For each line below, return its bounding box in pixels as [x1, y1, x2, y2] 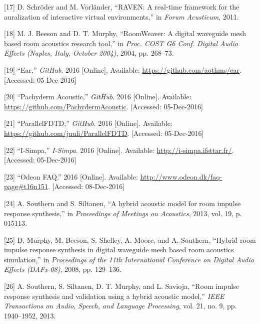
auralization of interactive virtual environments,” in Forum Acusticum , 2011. [4, 11, 239, 22]
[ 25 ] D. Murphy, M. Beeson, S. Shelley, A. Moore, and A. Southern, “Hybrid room [4, 234, 256, 245]
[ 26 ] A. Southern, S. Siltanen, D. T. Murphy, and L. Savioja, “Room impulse [4, 281, 239, 291]
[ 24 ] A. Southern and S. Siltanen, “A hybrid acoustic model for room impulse [4, 198, 241, 208]
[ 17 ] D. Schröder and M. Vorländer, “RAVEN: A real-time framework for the [4, 2, 239, 12]
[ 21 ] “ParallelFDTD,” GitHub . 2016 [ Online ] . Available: [4, 118, 172, 128]
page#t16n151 [4, 181, 48, 192]
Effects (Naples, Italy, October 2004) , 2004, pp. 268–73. [4, 48, 174, 58]
